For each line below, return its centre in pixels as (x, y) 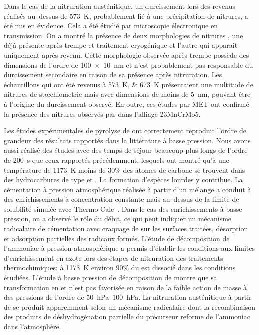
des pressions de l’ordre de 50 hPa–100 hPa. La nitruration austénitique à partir (128, 297)
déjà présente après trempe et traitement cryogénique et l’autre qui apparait (121, 45)
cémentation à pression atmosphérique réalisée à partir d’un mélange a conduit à (128, 189)
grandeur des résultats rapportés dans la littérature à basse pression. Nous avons (127, 140)
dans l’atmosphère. (33, 326)
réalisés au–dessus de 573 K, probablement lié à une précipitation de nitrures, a (126, 16)
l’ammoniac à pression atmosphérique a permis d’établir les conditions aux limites (129, 248)
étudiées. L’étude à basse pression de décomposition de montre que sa (111, 278)
